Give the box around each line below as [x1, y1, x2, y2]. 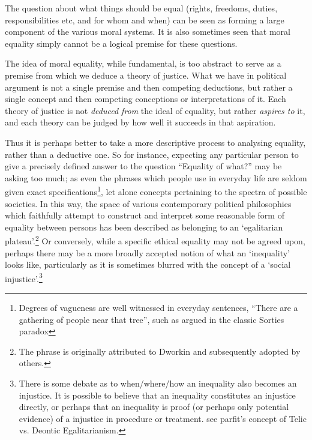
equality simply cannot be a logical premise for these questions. [5, 37, 238, 49]
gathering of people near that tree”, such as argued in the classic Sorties [19, 313, 284, 325]
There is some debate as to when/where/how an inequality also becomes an [19, 377, 297, 389]
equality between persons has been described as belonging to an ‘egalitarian [5, 220, 283, 233]
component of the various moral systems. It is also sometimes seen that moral [5, 25, 290, 38]
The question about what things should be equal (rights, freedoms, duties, [5, 2, 278, 14]
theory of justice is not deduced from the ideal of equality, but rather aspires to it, [5, 104, 305, 116]
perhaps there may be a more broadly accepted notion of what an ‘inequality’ [5, 246, 290, 259]
